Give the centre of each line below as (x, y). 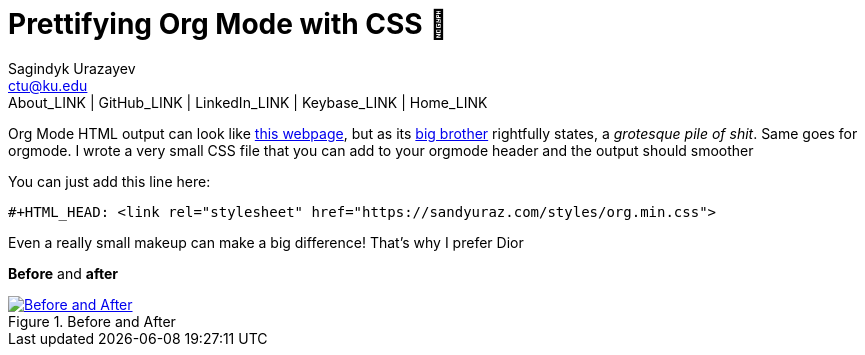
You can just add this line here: (109, 181)
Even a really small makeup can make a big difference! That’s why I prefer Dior (266, 242)
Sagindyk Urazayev (72, 68)
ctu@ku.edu (48, 85)
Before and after (63, 273)
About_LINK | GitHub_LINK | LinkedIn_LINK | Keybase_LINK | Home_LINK (248, 102)
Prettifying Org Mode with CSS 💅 (228, 24)
